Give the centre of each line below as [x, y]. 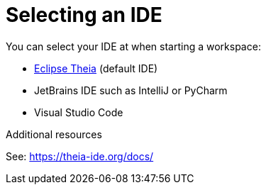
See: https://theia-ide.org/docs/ [80, 156]
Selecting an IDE [84, 15]
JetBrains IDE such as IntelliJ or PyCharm [131, 90]
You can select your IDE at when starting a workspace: [133, 46]
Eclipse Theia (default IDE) [96, 68]
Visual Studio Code [79, 112]
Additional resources [54, 134]
